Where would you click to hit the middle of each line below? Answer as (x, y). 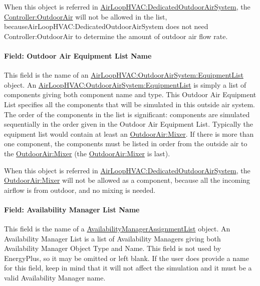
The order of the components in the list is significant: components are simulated (127, 114)
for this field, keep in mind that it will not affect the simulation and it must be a (128, 268)
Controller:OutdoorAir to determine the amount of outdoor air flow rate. (116, 36)
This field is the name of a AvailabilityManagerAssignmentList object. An (117, 229)
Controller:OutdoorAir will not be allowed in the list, (86, 16)
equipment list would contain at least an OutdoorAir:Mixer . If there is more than (129, 133)
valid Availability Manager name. (55, 278)
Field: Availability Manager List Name (72, 209)
